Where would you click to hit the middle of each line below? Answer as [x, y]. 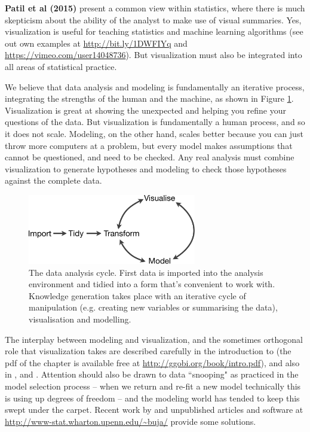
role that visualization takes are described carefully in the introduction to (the [148, 351]
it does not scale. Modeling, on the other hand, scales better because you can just [154, 133]
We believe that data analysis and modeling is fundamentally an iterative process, [155, 86]
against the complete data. [53, 180]
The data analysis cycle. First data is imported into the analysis [146, 272]
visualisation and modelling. [80, 319]
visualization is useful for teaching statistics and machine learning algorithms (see [154, 31]
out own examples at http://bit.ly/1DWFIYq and [96, 43]
